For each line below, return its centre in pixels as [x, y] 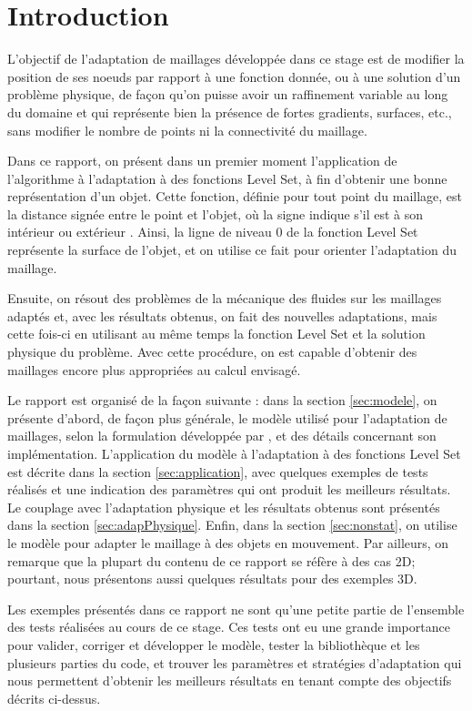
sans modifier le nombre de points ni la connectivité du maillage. [187, 130]
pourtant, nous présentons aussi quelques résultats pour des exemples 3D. [212, 579]
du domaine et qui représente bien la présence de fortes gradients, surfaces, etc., [230, 112]
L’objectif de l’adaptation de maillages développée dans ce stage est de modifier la [236, 59]
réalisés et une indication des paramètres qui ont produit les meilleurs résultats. [229, 489]
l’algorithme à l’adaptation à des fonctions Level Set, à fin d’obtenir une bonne [227, 178]
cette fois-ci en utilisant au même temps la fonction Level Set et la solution [216, 334]
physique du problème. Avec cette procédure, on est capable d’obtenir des [212, 352]
